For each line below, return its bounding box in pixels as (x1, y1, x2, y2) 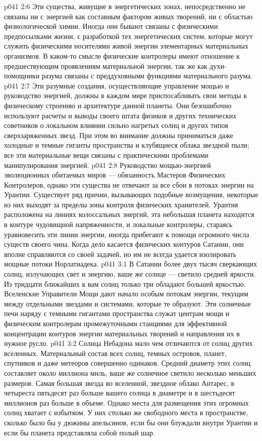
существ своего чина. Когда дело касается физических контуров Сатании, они (4, 239, 244, 249)
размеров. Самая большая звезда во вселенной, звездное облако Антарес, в (4, 377, 235, 388)
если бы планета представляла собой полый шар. (4, 427, 155, 437)
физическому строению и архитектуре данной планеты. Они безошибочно (4, 100, 232, 110)
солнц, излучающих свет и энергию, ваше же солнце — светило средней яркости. (4, 269, 256, 279)
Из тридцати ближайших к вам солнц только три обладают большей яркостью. (4, 278, 246, 289)
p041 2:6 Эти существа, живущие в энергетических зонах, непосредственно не (4, 1, 246, 11)
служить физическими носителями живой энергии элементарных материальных (4, 40, 248, 51)
